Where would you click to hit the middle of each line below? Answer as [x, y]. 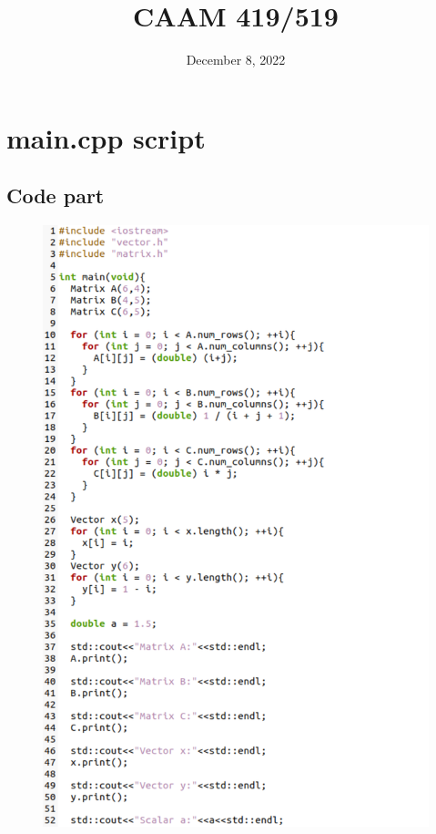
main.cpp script [106, 137]
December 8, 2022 [236, 60]
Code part [56, 196]
